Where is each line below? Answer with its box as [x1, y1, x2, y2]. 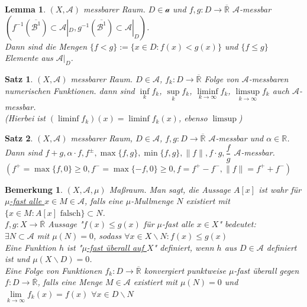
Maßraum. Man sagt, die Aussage [109, 183, 231, 195]
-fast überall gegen [234, 264, 299, 276]
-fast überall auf [86, 241, 144, 253]
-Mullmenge [131, 195, 174, 207]
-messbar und [215, 131, 264, 144]
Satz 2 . [5, 131, 33, 144]
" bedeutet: [218, 218, 256, 230]
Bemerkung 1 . [5, 183, 63, 195]
